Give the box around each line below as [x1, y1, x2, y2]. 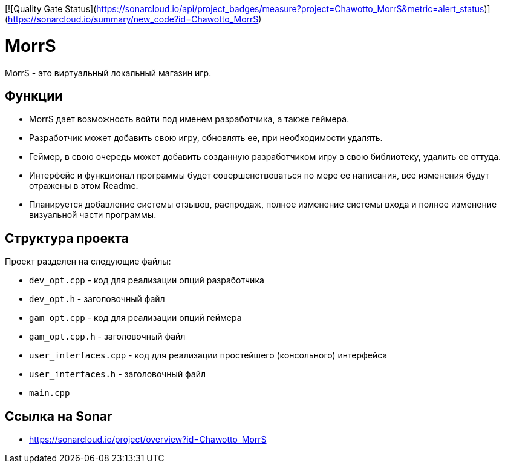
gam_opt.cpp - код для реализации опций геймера [29, 312, 242, 323]
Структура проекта [5, 230, 129, 246]
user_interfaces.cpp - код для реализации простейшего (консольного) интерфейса [29, 350, 388, 361]
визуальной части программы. [29, 209, 157, 220]
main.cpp [29, 388, 70, 398]
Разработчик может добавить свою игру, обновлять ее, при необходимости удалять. [29, 133, 383, 143]
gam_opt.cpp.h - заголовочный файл [29, 331, 186, 342]
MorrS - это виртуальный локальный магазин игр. [5, 67, 212, 78]
